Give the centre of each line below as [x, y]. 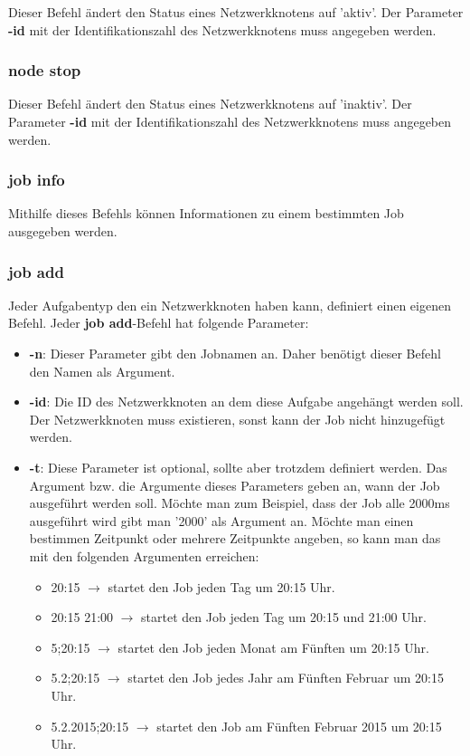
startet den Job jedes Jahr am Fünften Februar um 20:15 [286, 678]
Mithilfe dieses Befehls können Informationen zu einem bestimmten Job [206, 213]
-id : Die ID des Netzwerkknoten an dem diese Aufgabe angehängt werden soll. [246, 402]
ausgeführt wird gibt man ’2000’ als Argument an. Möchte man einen [221, 520]
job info [37, 180]
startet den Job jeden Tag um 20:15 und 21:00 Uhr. [284, 617]
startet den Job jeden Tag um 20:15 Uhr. [221, 586]
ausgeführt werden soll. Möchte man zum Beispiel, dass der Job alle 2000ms [240, 503]
